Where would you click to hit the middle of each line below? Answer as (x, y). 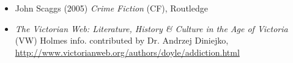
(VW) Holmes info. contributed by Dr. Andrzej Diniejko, (122, 40)
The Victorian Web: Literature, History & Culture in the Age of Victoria (151, 28)
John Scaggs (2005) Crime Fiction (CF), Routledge (111, 8)
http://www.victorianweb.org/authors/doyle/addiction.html (127, 52)
